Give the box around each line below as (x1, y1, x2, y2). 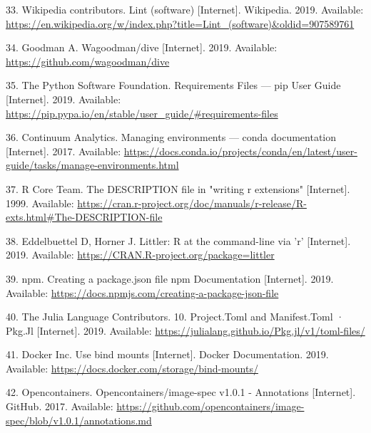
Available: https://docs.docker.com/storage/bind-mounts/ (6, 360, 258, 375)
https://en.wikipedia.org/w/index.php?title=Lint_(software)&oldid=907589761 (6, 16, 355, 31)
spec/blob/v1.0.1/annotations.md (6, 412, 152, 427)
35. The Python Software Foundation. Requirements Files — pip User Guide (6, 78, 341, 93)
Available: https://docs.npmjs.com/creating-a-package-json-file (6, 285, 279, 300)
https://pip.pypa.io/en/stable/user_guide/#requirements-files (6, 105, 278, 120)
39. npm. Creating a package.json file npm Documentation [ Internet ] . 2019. (6, 271, 334, 286)
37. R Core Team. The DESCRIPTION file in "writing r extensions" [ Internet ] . (6, 181, 350, 196)
